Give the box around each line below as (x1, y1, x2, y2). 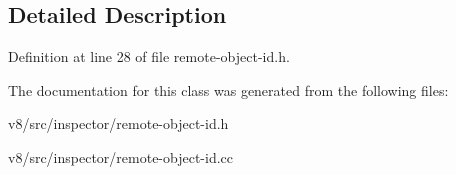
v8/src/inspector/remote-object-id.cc (8, 146, 234, 167)
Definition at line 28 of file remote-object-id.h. (8, 46, 290, 67)
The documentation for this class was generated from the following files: (8, 79, 449, 100)
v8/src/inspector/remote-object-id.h (8, 113, 229, 134)
